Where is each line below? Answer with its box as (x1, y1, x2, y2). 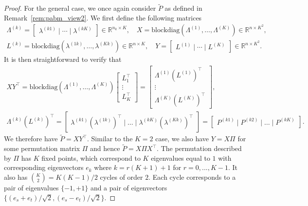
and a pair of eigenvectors (90, 183, 167, 193)
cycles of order (100, 172, 143, 182)
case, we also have (155, 133, 209, 144)
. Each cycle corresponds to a (148, 172, 236, 182)
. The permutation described (157, 143, 242, 153)
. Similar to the (87, 133, 133, 144)
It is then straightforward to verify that (4, 54, 122, 64)
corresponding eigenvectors (4, 162, 84, 172)
